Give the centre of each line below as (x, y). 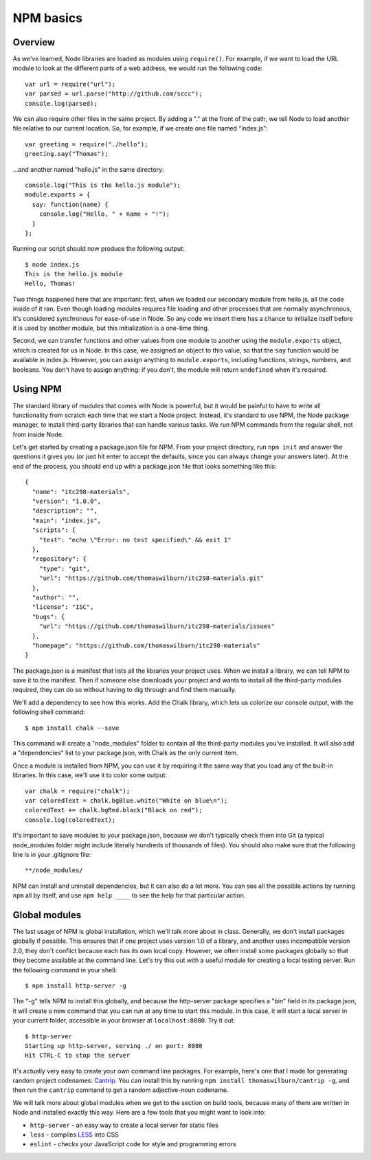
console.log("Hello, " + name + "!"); (104, 214)
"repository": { (59, 559)
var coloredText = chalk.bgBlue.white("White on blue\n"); (126, 800)
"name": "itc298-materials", (81, 492)
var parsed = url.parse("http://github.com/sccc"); (114, 94)
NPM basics (47, 18)
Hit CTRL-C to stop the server (78, 1056)
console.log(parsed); (61, 103)
